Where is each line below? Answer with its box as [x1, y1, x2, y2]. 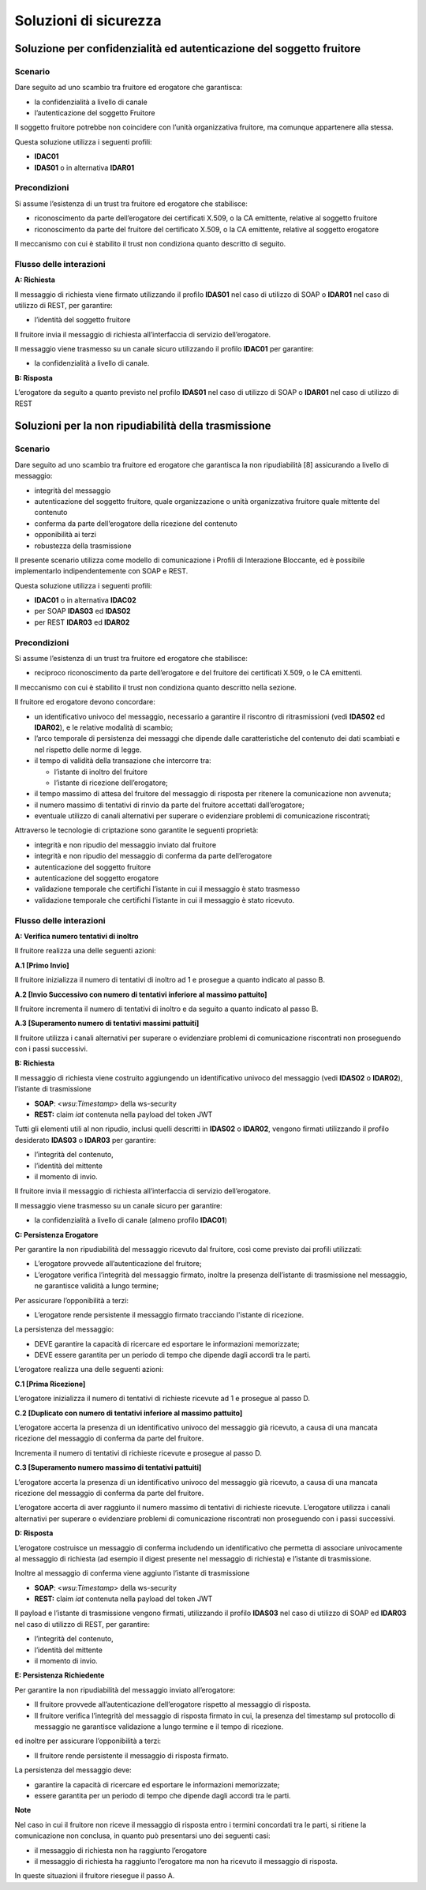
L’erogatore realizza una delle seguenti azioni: [14, 1365, 164, 1374]
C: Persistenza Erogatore [14, 1230, 99, 1239]
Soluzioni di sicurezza [14, 12, 162, 29]
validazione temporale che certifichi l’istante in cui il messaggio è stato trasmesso [34, 885, 300, 894]
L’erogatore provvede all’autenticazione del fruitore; [34, 1259, 203, 1268]
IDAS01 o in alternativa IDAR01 [34, 163, 135, 172]
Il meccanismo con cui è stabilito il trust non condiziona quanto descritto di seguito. [14, 239, 286, 248]
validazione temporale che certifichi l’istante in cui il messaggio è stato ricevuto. [34, 895, 295, 904]
